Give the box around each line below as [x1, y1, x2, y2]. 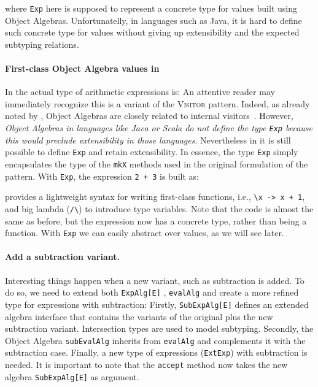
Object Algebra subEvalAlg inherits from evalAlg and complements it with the [5, 334, 306, 347]
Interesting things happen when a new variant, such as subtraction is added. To [5, 274, 304, 286]
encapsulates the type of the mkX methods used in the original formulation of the [5, 157, 308, 170]
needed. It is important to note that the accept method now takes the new [5, 358, 288, 370]
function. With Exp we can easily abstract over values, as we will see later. [5, 226, 284, 239]
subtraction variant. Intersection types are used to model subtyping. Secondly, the [5, 322, 314, 335]
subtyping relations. [5, 37, 79, 50]
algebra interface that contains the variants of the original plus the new [5, 310, 273, 323]
